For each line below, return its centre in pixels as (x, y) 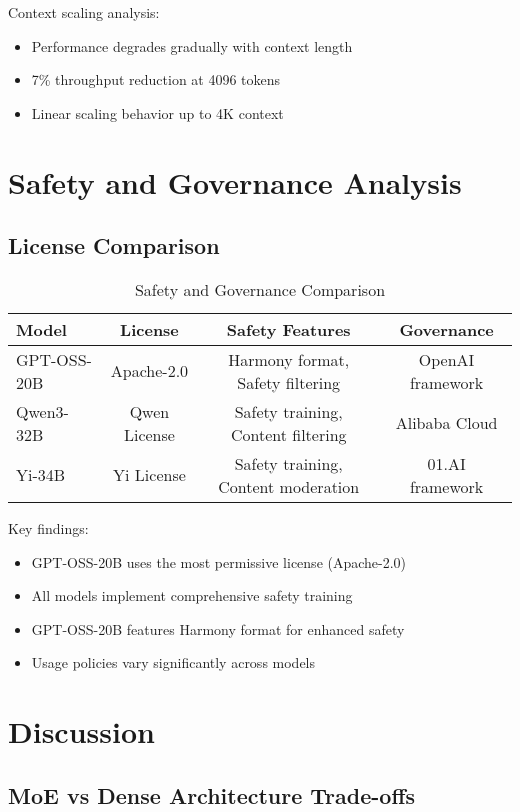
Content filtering (288, 434)
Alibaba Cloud (446, 423)
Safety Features (288, 329)
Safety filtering (289, 382)
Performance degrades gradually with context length (192, 45)
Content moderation (289, 486)
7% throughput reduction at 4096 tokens (156, 79)
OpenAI (446, 359)
